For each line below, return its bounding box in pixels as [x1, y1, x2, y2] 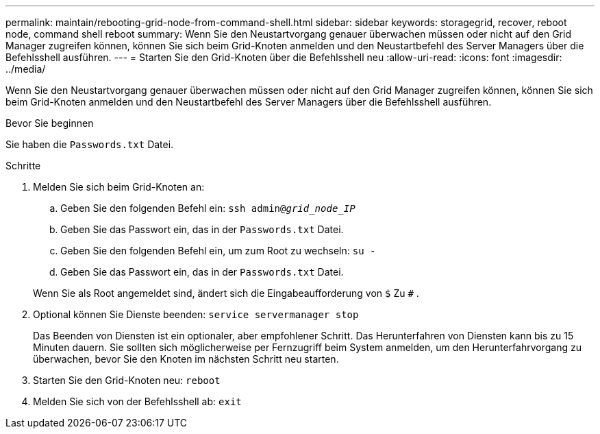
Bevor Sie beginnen [5, 117, 94, 129]
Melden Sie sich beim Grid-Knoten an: [33, 181, 205, 193]
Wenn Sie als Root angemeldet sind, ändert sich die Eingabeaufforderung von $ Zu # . [33, 287, 419, 299]
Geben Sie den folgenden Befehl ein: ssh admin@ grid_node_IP [60, 202, 355, 214]
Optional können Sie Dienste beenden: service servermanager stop [33, 309, 359, 320]
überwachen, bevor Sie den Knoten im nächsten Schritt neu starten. [33, 353, 339, 365]
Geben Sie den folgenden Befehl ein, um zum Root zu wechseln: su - [60, 245, 376, 256]
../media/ [5, 63, 46, 75]
